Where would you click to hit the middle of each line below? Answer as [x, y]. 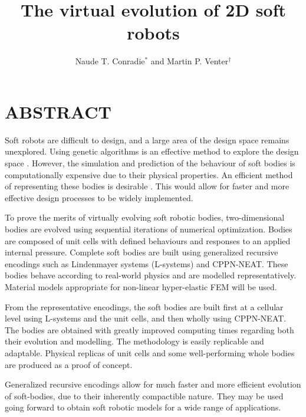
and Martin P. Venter [190, 61]
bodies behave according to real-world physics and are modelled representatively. [151, 275]
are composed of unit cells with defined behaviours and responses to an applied [148, 240]
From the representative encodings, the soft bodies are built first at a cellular [144, 306]
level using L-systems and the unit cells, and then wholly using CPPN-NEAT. [146, 318]
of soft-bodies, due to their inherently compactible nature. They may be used [144, 395]
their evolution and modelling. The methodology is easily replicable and [134, 341]
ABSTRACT [58, 111]
